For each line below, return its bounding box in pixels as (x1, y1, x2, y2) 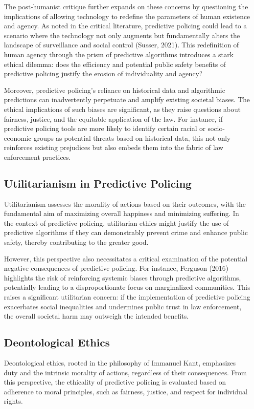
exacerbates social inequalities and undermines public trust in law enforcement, (4, 301, 242, 311)
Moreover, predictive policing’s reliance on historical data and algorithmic (4, 85, 225, 95)
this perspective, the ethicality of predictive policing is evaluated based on (4, 377, 226, 387)
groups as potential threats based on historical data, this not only (33, 132, 231, 143)
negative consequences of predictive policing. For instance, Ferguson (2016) (4, 263, 229, 273)
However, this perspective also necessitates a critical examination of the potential (4, 253, 248, 263)
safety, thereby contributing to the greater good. (4, 237, 149, 247)
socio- (208, 123, 225, 133)
